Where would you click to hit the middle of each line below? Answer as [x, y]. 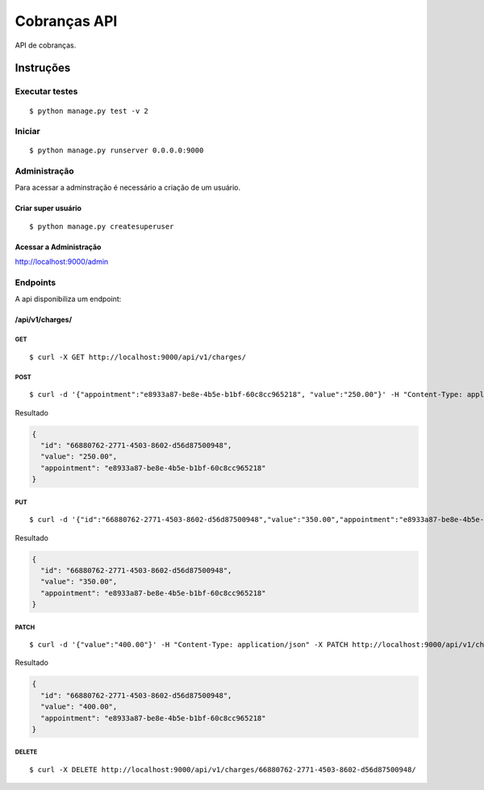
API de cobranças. [46, 45]
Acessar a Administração [58, 247]
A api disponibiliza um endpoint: [68, 299]
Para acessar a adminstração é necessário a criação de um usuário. [128, 187]
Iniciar [27, 132]
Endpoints [35, 282]
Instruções [43, 68]
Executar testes [46, 91]
